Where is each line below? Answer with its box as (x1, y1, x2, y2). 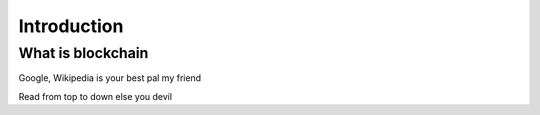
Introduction (18, 15, 124, 37)
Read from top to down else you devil (18, 90, 173, 102)
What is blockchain (18, 44, 149, 62)
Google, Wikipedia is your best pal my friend (18, 72, 202, 84)
